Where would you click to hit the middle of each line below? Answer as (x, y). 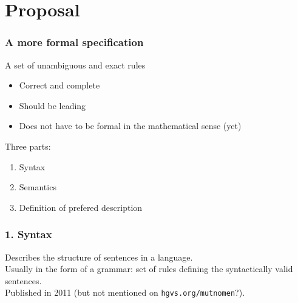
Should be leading (52, 105)
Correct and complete (59, 85)
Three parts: (28, 146)
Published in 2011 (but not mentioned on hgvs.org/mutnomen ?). (125, 292)
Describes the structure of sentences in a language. (99, 257)
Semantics (38, 187)
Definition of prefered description (81, 207)
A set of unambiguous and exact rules (75, 65)
